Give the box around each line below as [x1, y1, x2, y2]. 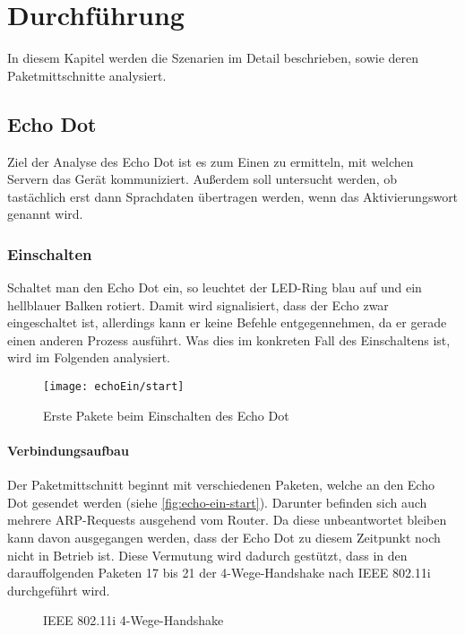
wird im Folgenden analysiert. [7, 348, 170, 367]
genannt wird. [7, 204, 83, 223]
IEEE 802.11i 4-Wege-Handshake [43, 611, 224, 630]
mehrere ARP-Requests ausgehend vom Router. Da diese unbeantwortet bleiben [7, 510, 447, 529]
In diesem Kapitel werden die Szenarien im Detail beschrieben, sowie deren [7, 48, 419, 67]
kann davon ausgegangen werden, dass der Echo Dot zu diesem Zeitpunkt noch [7, 527, 441, 546]
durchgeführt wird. [7, 580, 110, 599]
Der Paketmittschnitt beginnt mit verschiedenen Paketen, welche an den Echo [7, 475, 435, 494]
